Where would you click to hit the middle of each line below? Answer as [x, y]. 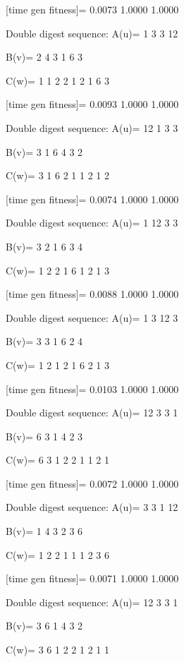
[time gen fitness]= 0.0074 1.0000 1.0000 [92, 199]
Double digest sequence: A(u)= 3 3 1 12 [92, 507]
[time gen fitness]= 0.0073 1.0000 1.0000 [92, 9]
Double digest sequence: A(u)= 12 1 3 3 [92, 127]
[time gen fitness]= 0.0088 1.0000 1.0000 [92, 294]
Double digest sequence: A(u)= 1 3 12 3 [92, 317]
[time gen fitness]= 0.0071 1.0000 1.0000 [92, 578]
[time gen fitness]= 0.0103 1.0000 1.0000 [92, 389]
